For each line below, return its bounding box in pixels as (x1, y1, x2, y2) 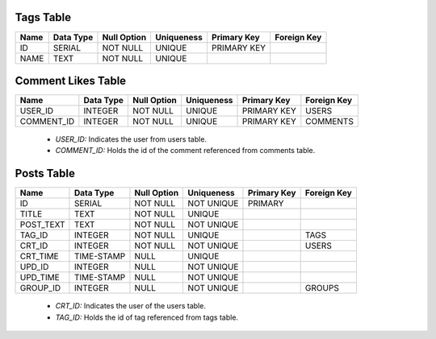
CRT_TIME (19, 250, 60, 262)
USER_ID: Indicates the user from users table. (55, 134, 208, 144)
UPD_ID (19, 262, 49, 273)
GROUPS (304, 283, 339, 294)
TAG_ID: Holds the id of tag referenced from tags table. (55, 312, 238, 322)
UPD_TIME (19, 272, 60, 283)
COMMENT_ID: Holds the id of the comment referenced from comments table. (55, 146, 316, 155)
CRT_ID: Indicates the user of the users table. (55, 301, 206, 311)
